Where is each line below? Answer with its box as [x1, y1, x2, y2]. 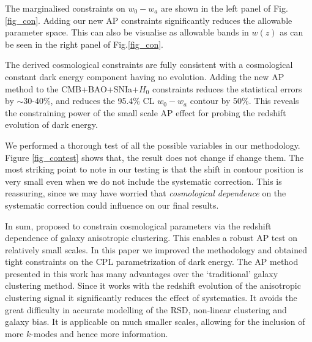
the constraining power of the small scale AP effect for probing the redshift [5, 106, 286, 119]
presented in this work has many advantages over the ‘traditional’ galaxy [5, 267, 278, 280]
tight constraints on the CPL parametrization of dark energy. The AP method [5, 255, 299, 268]
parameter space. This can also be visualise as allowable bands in [5, 26, 249, 39]
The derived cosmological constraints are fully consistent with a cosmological [5, 58, 293, 71]
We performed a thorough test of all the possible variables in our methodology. [5, 138, 300, 151]
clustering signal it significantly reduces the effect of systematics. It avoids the [5, 291, 297, 304]
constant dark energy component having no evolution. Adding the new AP [5, 70, 284, 83]
